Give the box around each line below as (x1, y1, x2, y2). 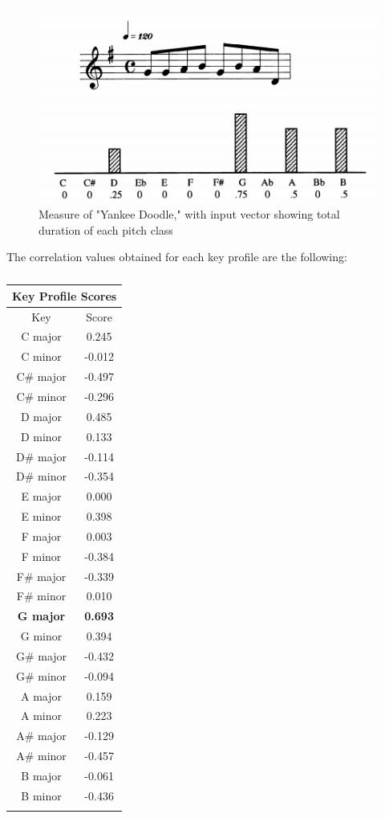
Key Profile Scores (12, 287, 117, 304)
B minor (21, 787, 62, 804)
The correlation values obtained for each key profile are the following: (6, 248, 347, 265)
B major (21, 767, 62, 784)
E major (21, 488, 62, 505)
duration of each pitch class (38, 221, 173, 238)
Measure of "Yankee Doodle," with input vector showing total (38, 205, 340, 222)
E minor (21, 508, 62, 525)
